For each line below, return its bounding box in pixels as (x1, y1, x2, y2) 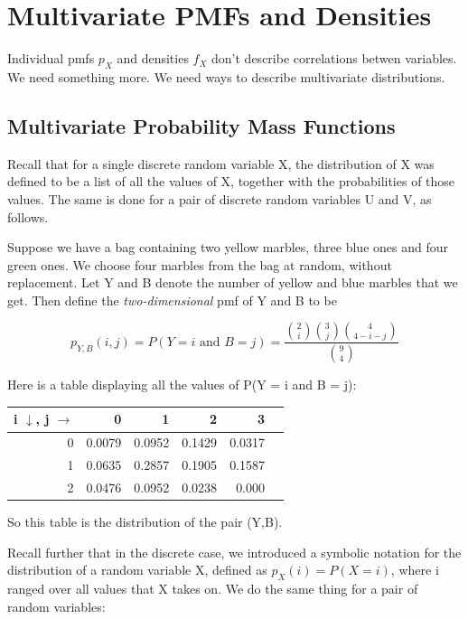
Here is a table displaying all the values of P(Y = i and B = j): (7, 375, 357, 394)
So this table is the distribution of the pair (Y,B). (7, 512, 283, 531)
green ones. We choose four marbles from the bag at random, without (7, 255, 392, 274)
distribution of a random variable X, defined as (7, 560, 267, 579)
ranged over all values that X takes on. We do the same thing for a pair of (7, 579, 418, 598)
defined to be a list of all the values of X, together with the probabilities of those (7, 172, 455, 191)
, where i (390, 560, 439, 579)
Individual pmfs (7, 49, 95, 68)
